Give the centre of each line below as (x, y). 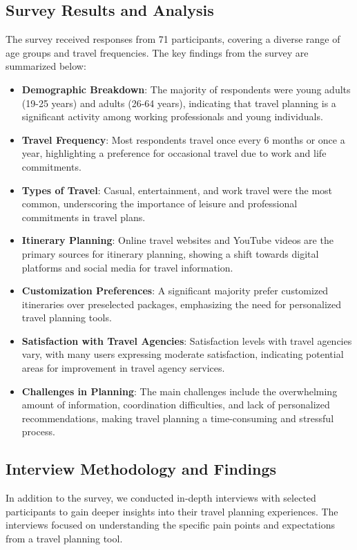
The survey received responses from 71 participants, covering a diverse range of (173, 39)
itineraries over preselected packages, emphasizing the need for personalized (181, 304)
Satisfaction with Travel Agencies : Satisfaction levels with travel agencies (187, 340)
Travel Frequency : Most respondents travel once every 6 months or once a (183, 139)
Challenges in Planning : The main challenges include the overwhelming (180, 391)
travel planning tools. (67, 317)
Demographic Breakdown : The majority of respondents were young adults (186, 89)
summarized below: (46, 66)
